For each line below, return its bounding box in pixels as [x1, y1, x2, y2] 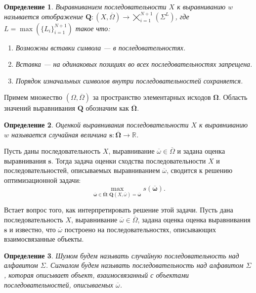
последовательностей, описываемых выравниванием [4, 165, 160, 175]
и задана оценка [177, 146, 225, 156]
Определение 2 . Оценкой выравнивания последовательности [4, 119, 189, 129]
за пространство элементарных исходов [92, 92, 211, 102]
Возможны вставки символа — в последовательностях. [15, 42, 186, 52]
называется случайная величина [11, 129, 107, 139]
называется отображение [4, 11, 83, 21]
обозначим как [85, 103, 129, 113]
